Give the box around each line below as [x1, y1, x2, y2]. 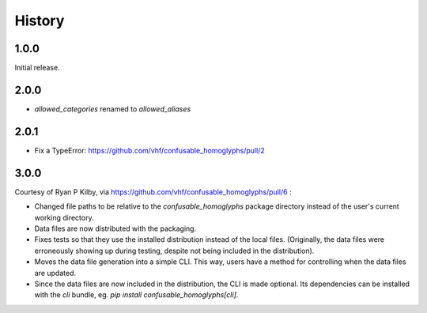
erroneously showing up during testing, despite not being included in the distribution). [34, 246, 315, 255]
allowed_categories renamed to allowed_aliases [34, 104, 191, 114]
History [14, 12, 65, 29]
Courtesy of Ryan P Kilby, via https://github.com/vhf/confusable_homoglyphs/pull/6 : [14, 187, 292, 197]
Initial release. [14, 63, 60, 73]
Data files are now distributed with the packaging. [34, 224, 197, 233]
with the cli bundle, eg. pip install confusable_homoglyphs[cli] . [34, 290, 239, 300]
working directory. [34, 213, 94, 222]
